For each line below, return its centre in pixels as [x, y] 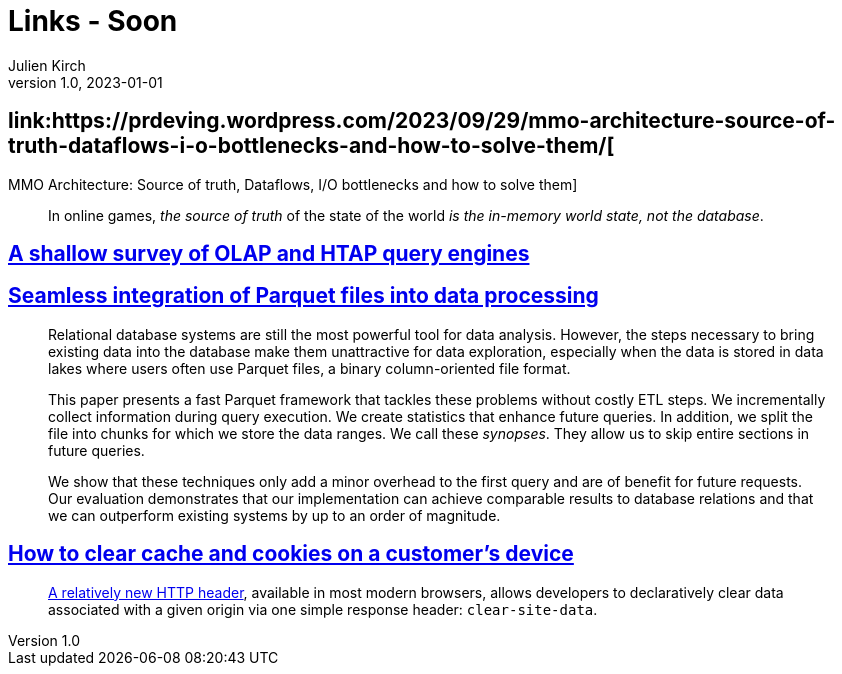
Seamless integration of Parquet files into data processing [303, 296]
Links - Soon [93, 21]
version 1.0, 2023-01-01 [85, 82]
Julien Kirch [47, 65]
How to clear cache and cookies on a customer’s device [291, 554]
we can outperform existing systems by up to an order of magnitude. [274, 515]
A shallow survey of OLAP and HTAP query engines [269, 254]
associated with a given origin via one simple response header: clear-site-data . [323, 609]
